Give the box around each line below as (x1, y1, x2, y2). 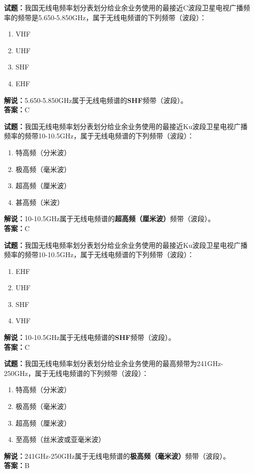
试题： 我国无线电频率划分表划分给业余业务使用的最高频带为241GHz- (4, 358, 223, 369)
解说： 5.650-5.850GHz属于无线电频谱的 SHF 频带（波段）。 (4, 95, 188, 105)
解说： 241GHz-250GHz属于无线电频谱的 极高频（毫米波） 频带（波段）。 (4, 450, 230, 461)
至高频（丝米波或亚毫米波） (15, 434, 105, 444)
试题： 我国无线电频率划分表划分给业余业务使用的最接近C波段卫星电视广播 (4, 2, 244, 12)
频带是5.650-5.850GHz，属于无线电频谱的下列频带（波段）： (17, 12, 207, 22)
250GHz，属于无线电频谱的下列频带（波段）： (4, 368, 149, 378)
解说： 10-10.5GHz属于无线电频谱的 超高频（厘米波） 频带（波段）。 (4, 213, 215, 224)
